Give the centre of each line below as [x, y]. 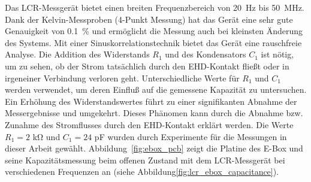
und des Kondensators [206, 54]
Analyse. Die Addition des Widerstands [77, 54]
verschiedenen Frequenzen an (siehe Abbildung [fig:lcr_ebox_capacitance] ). [142, 172]
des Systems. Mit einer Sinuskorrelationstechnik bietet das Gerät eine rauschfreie [153, 42]
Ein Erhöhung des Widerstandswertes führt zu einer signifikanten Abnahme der [151, 101]
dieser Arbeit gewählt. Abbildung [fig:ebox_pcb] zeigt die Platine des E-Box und [154, 148]
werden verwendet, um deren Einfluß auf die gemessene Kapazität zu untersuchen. [156, 90]
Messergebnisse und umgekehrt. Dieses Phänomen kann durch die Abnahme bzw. [154, 113]
